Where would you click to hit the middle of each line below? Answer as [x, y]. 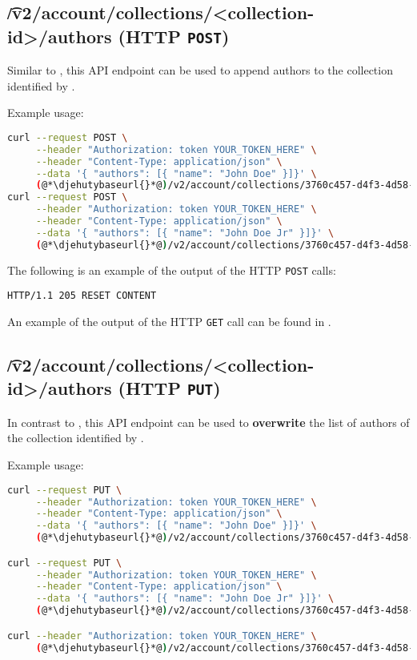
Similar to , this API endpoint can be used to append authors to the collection [200, 70]
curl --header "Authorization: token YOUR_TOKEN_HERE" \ [162, 636]
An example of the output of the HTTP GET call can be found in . [169, 322]
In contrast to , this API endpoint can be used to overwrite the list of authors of [208, 422]
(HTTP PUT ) [169, 388]
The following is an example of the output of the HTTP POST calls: [172, 270]
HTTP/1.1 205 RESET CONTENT [82, 296]
